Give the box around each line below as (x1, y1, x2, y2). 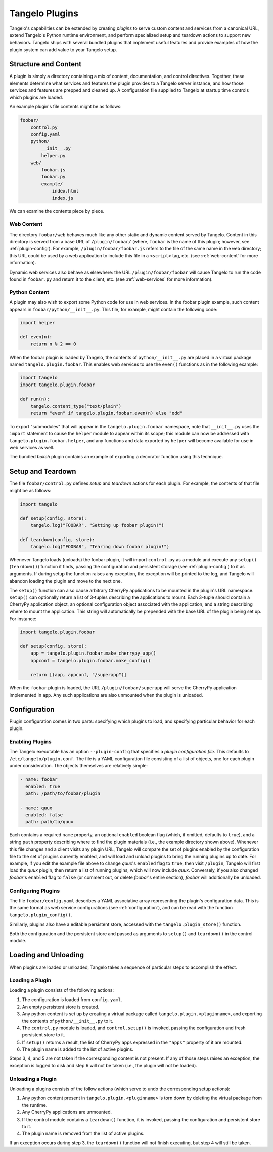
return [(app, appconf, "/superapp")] (30, 672, 127, 677)
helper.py (41, 152, 66, 159)
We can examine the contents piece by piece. (9, 208, 105, 214)
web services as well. (9, 445, 55, 451)
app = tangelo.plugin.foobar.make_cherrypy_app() (30, 650, 156, 656)
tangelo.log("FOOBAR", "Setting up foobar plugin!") (30, 522, 164, 528)
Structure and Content (9, 60, 82, 68)
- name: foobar (20, 777, 58, 782)
